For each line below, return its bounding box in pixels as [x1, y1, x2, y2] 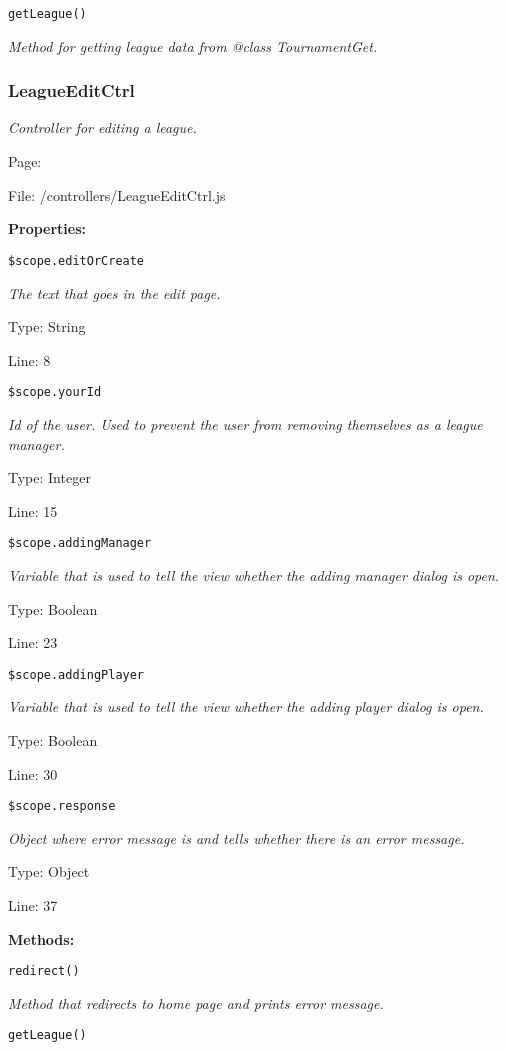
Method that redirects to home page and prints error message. [8, 992, 384, 1013]
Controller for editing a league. [8, 117, 197, 138]
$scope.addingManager [8, 536, 152, 551]
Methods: [8, 928, 75, 949]
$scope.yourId [8, 385, 102, 400]
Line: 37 [8, 895, 58, 916]
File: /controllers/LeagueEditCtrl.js [8, 184, 226, 205]
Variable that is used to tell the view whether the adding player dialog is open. [8, 696, 484, 717]
